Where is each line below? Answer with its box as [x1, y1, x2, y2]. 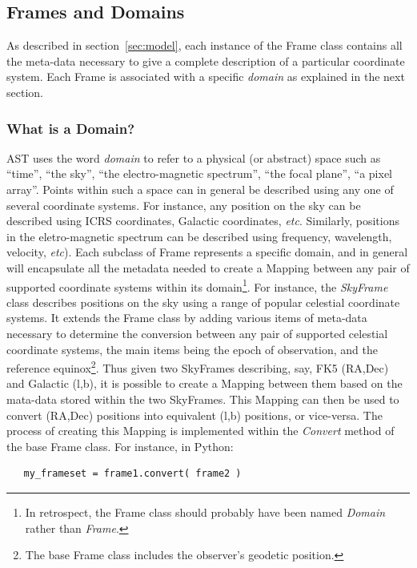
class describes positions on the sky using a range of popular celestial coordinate [6, 293, 400, 310]
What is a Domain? [6, 118, 135, 138]
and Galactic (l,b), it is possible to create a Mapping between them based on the [6, 375, 403, 392]
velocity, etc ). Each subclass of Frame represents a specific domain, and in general [6, 244, 408, 260]
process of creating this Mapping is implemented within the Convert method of [6, 422, 395, 439]
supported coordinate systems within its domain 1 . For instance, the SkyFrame [6, 276, 388, 295]
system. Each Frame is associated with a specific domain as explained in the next [6, 68, 405, 85]
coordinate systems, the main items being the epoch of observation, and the [6, 340, 379, 357]
